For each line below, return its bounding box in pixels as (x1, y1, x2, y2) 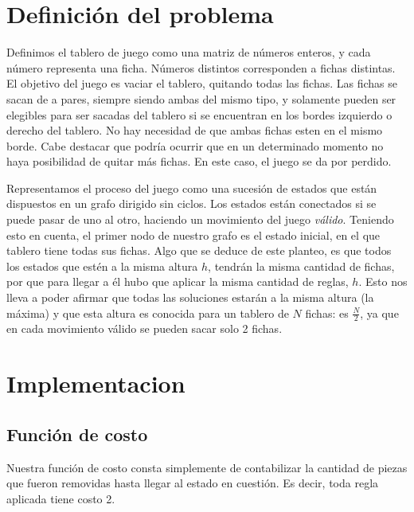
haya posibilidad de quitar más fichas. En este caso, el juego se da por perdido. (6, 153, 392, 170)
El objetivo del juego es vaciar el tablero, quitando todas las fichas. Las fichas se (6, 75, 397, 92)
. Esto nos (358, 273, 408, 290)
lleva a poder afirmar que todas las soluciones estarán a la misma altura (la (6, 289, 374, 306)
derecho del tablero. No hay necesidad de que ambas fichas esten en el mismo (6, 122, 383, 139)
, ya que (360, 304, 399, 321)
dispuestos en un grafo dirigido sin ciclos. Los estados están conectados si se (6, 195, 377, 212)
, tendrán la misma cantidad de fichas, (208, 257, 395, 274)
